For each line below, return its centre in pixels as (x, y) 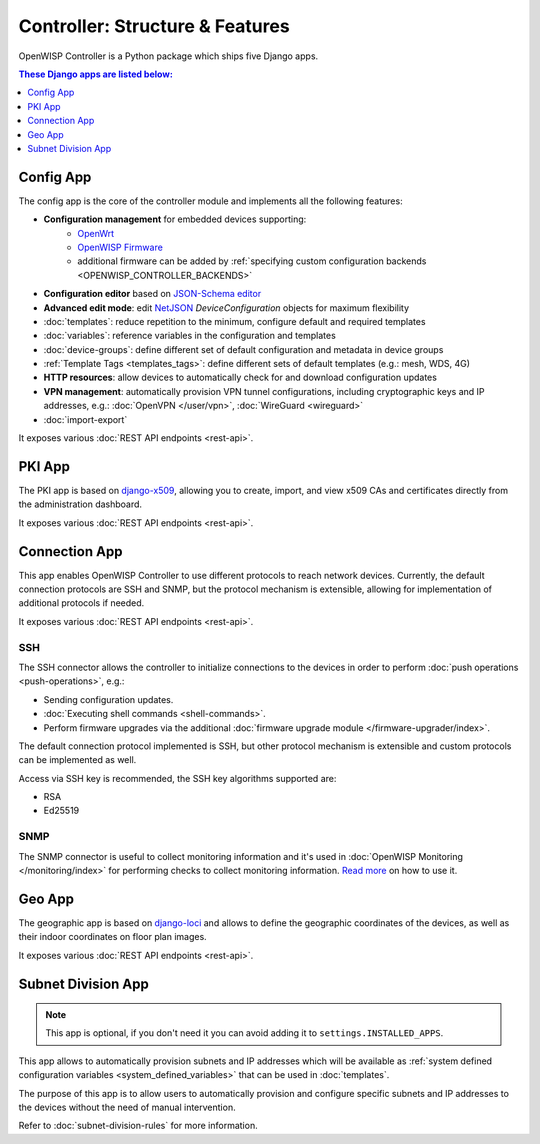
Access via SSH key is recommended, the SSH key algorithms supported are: (177, 778)
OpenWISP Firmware (120, 247)
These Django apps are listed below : (96, 74)
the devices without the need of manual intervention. (127, 1107)
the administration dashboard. (80, 504)
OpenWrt (96, 233)
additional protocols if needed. (81, 603)
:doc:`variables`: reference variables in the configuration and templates (190, 336)
